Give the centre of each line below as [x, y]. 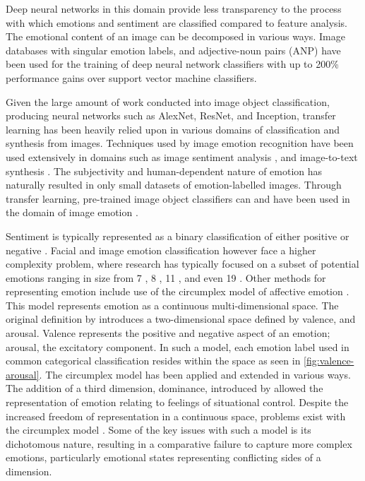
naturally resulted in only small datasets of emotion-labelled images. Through [174, 185]
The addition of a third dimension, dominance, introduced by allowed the [164, 388]
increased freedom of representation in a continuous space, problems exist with [176, 416]
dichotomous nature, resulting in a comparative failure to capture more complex [179, 443]
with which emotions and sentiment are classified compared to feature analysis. [176, 22]
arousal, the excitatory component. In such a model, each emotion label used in [178, 346]
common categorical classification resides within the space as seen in [153, 361]
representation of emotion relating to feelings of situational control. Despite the [177, 402]
